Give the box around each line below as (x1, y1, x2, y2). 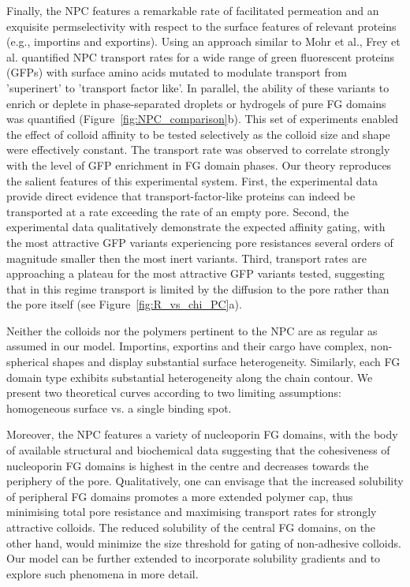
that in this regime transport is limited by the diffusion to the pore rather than (6, 280, 389, 297)
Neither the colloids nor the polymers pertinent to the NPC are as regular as (6, 322, 378, 338)
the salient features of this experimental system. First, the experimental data (6, 172, 378, 189)
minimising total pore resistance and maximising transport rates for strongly (6, 503, 377, 520)
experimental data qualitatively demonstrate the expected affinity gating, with (6, 219, 386, 235)
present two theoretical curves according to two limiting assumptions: (6, 384, 341, 401)
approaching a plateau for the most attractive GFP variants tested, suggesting (6, 265, 385, 282)
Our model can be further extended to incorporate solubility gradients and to (6, 550, 381, 566)
